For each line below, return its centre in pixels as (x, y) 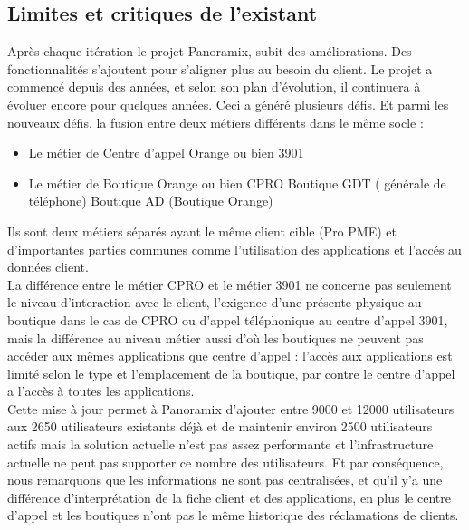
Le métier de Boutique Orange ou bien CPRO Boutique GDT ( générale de (237, 183)
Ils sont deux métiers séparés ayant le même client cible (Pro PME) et (202, 231)
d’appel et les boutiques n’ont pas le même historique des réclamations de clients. (233, 515)
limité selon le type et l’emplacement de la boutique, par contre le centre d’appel (231, 373)
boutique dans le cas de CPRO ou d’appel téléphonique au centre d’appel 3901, (228, 319)
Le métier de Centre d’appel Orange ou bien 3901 (166, 153)
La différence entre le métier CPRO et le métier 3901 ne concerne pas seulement (230, 284)
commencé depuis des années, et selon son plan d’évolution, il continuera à (214, 87)
